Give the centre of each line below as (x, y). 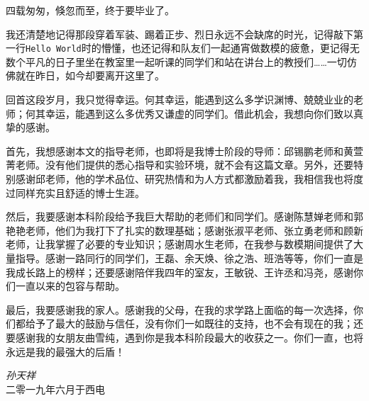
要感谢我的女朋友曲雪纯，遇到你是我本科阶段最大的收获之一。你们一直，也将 (184, 337)
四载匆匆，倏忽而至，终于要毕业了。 (90, 10)
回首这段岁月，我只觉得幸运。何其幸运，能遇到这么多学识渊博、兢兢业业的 (180, 100)
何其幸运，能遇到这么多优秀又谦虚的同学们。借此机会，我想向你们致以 (189, 113)
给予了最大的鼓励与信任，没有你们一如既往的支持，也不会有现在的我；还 (194, 323)
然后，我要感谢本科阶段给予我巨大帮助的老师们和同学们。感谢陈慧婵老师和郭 (184, 216)
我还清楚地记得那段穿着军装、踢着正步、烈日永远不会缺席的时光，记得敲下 (180, 34)
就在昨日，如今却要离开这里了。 (90, 75)
